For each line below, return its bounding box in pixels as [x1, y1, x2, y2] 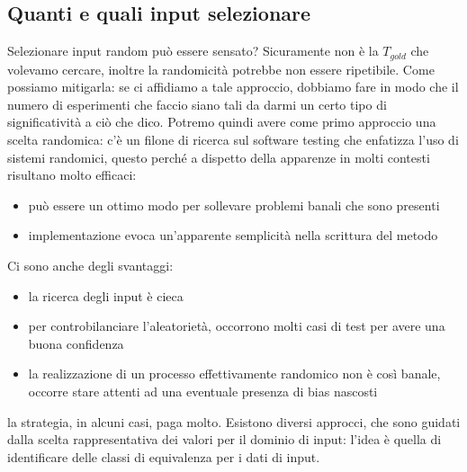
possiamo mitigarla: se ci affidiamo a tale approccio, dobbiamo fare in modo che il [7, 77, 459, 96]
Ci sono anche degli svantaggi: [7, 256, 174, 274]
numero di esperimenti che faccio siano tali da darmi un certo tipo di [7, 94, 387, 113]
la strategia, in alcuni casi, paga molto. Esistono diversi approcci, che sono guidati [7, 412, 461, 431]
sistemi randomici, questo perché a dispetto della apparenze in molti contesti [7, 147, 430, 166]
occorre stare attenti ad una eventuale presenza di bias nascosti [28, 381, 378, 400]
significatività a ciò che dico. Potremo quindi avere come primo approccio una [7, 112, 436, 131]
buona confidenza [28, 334, 124, 352]
